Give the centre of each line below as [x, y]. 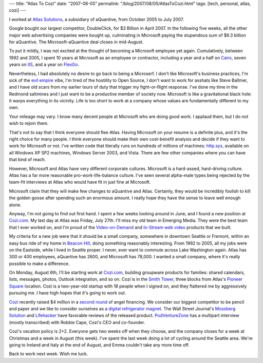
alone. [15, 205]
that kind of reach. [28, 160]
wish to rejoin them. [29, 123]
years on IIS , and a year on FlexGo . [44, 65]
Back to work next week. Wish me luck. [48, 354]
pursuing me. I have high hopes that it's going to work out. [67, 293]
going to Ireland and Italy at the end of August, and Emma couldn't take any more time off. [99, 345]
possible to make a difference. [39, 264]
